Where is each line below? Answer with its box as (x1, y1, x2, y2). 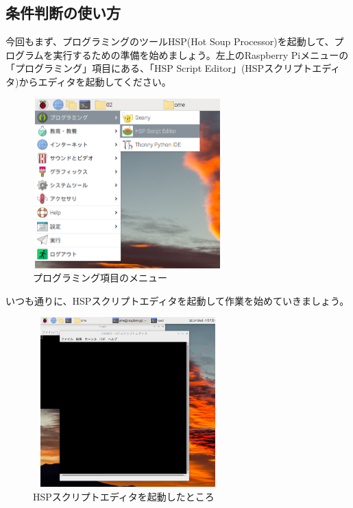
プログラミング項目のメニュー (33, 270, 167, 285)
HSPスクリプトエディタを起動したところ (33, 489, 215, 503)
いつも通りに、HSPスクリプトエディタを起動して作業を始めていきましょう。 (5, 293, 350, 307)
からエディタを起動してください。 (19, 74, 171, 88)
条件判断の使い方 (5, 2, 121, 23)
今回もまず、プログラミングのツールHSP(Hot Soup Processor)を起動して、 (5, 34, 334, 49)
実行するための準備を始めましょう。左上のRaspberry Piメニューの (53, 47, 349, 62)
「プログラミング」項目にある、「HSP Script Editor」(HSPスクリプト (5, 61, 313, 75)
